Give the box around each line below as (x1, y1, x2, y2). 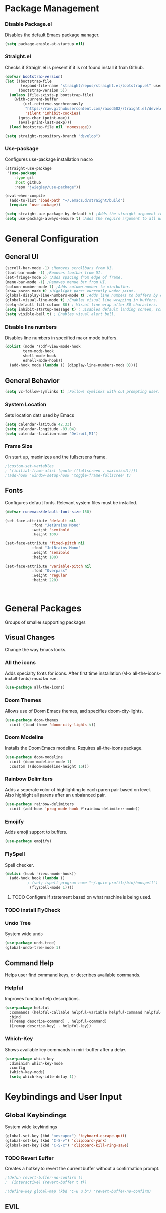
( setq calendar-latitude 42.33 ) (5, 422, 72, 427)
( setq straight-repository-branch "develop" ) (5, 134, 100, 139)
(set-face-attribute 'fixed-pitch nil (5, 541, 85, 546)
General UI (5, 252, 39, 261)
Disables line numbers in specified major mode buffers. (5, 335, 118, 340)
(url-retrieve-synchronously (23, 101, 83, 106)
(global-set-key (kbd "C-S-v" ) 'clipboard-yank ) (5, 1138, 107, 1143)
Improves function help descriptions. (5, 996, 80, 1002)
